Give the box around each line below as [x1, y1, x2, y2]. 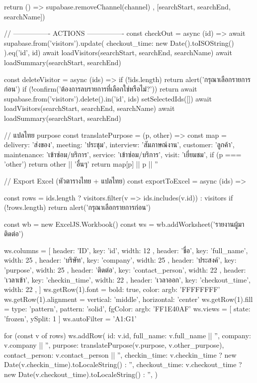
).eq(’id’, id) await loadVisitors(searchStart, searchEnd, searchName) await [4, 47, 232, 58]
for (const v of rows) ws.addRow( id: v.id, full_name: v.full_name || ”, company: [4, 330, 251, 340]
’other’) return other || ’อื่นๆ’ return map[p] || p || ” [4, 159, 158, 169]
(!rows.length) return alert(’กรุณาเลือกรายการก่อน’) [4, 202, 151, 212]
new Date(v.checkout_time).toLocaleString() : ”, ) [4, 369, 158, 379]
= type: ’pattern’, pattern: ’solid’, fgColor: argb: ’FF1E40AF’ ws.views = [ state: [4, 303, 251, 314]
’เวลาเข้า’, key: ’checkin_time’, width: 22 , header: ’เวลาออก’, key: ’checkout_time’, [4, 274, 251, 285]
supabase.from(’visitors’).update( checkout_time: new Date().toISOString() [4, 37, 234, 48]
